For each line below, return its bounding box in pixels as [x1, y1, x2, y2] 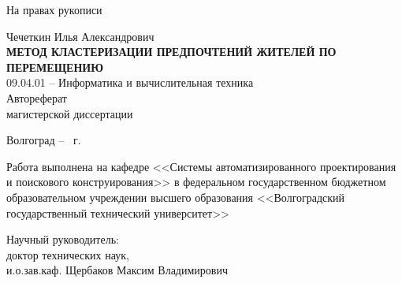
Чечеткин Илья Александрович [6, 28, 154, 44]
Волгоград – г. [6, 132, 81, 148]
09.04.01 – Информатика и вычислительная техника [6, 74, 254, 91]
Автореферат [6, 89, 67, 106]
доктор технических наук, [6, 246, 129, 263]
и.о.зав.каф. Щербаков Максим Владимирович [6, 262, 228, 278]
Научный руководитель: [6, 231, 119, 248]
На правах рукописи [6, 2, 102, 17]
